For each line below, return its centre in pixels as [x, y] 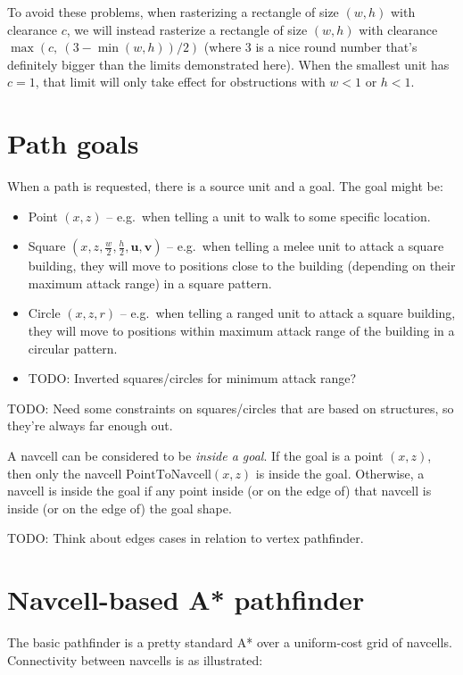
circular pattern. [73, 348]
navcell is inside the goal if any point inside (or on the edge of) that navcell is [219, 491]
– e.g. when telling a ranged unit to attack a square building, [288, 313]
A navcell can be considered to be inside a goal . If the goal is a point [195, 456]
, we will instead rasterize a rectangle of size [187, 29]
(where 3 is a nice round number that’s [310, 47]
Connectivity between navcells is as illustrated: [135, 659]
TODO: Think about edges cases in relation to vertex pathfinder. [186, 538]
